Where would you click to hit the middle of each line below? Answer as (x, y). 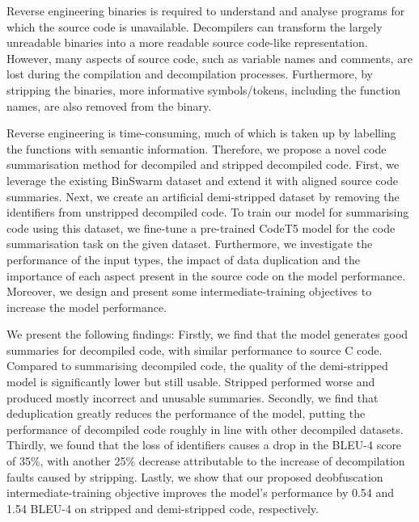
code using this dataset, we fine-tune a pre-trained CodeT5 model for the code (201, 227)
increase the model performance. (87, 307)
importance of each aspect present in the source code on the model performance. (206, 275)
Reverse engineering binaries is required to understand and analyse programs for (206, 11)
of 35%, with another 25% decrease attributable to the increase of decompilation (206, 461)
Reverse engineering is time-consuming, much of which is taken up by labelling (201, 133)
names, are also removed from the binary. (109, 105)
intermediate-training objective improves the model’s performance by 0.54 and (201, 493)
